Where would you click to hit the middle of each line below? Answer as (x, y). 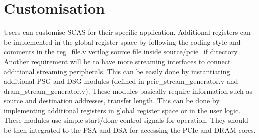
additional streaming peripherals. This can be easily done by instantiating (117, 71)
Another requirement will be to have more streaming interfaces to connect (117, 61)
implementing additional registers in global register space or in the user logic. (122, 110)
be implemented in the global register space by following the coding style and (122, 42)
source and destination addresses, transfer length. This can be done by (112, 100)
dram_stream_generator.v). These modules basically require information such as (128, 90)
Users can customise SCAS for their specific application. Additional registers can (127, 32)
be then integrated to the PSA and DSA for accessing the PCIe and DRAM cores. (130, 130)
